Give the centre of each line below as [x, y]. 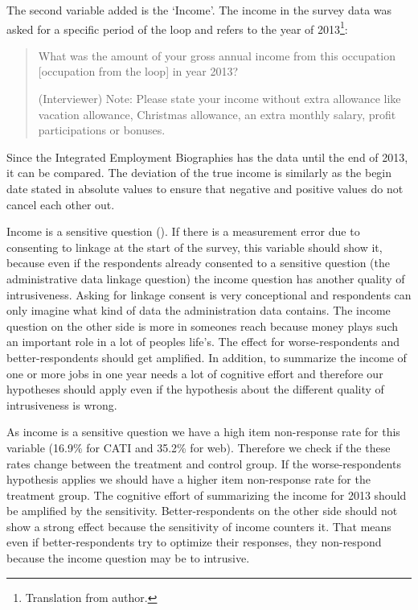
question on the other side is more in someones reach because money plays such [203, 326]
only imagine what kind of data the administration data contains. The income [199, 310]
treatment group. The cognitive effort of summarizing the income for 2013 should [207, 495]
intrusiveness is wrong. [62, 404]
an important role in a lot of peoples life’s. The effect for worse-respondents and [203, 342]
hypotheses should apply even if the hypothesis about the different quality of [195, 389]
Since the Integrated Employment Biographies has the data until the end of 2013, [207, 157]
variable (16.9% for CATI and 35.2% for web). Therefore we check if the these [199, 447]
